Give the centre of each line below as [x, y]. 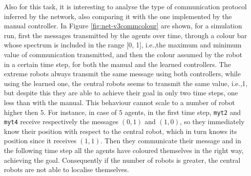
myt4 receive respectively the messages [61, 121]
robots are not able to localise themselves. [67, 169]
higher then [21, 112]
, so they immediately [212, 121]
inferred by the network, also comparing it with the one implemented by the [118, 16]
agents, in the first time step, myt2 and [183, 112]
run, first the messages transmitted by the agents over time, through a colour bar [125, 35]
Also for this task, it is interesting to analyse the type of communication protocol [125, 6]
